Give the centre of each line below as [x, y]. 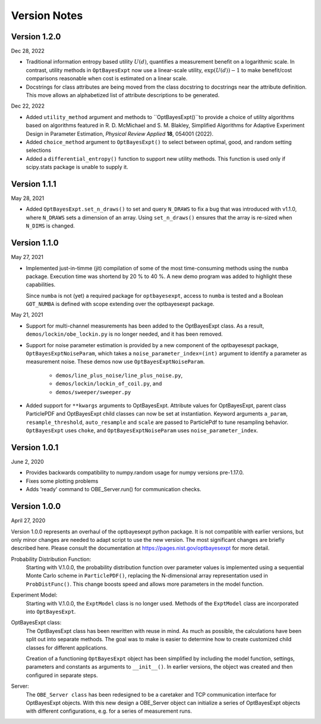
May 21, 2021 [27, 315]
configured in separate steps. [62, 675]
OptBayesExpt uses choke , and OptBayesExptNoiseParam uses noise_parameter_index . [142, 430]
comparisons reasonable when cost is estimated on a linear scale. [107, 79]
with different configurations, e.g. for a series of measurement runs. [109, 711]
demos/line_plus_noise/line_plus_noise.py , [119, 375]
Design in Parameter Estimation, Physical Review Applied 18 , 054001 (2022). [120, 133]
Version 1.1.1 [34, 184]
